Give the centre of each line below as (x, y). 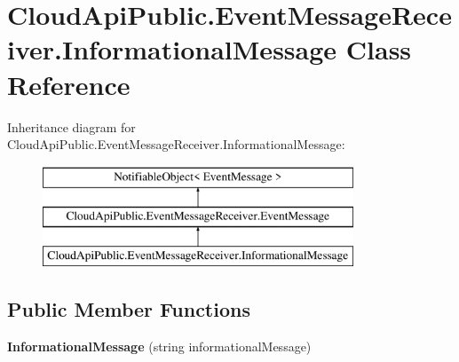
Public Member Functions (129, 309)
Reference (69, 84)
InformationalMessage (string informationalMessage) (159, 346)
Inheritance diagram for (71, 126)
